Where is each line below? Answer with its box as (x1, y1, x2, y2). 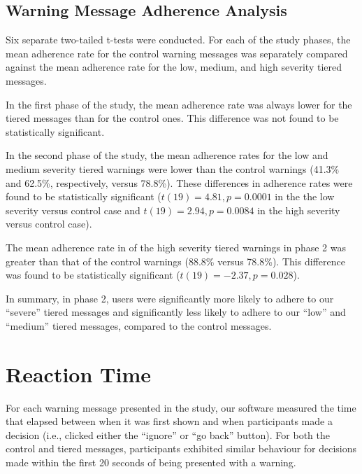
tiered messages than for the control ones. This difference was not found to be (6, 111, 339, 125)
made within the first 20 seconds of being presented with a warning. (6, 454, 296, 469)
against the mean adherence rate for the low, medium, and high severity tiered (6, 60, 342, 74)
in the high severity (257, 202, 340, 217)
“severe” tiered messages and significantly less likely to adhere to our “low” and (6, 305, 346, 319)
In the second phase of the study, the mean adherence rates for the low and (6, 148, 328, 162)
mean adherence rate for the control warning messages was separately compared (6, 46, 348, 60)
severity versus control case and (6, 202, 140, 217)
